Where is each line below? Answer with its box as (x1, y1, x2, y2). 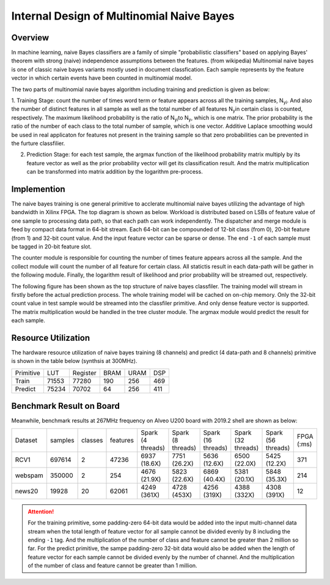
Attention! (28, 508, 54, 515)
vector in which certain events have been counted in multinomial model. (11, 74, 193, 82)
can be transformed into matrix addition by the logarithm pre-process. (26, 168, 203, 176)
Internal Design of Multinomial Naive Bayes (11, 9, 235, 23)
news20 (15, 486, 38, 495)
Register (72, 368, 97, 377)
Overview (11, 32, 50, 43)
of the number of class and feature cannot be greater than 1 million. (28, 562, 198, 569)
